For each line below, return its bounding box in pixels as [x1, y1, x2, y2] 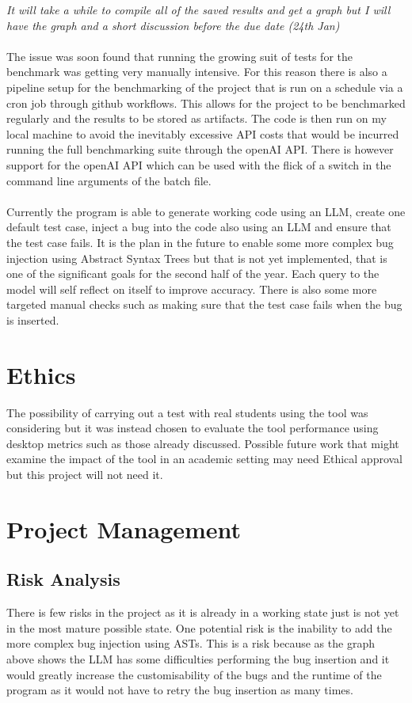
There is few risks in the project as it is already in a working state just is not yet [6, 604, 399, 621]
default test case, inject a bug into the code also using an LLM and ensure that [6, 218, 391, 235]
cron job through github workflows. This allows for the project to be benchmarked [6, 94, 406, 111]
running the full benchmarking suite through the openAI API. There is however [6, 141, 394, 158]
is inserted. [6, 311, 59, 328]
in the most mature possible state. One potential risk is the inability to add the [6, 619, 392, 636]
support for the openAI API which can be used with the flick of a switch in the [6, 156, 391, 173]
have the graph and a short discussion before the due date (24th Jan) [6, 17, 340, 33]
